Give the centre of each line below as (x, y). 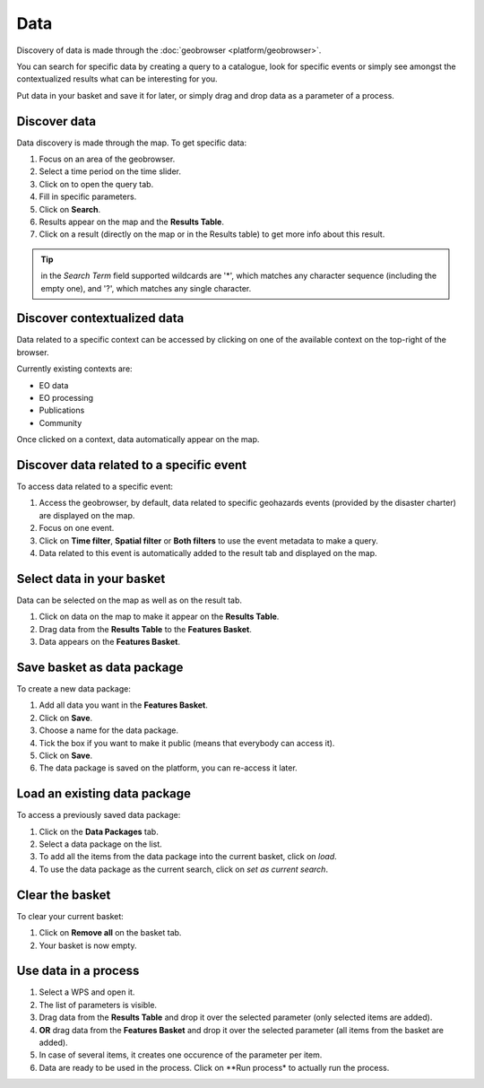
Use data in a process (78, 971)
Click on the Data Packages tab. (99, 831)
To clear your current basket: (70, 916)
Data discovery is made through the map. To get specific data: (131, 143)
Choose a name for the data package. (109, 730)
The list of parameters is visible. (98, 1005)
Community (60, 422)
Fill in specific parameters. (88, 196)
